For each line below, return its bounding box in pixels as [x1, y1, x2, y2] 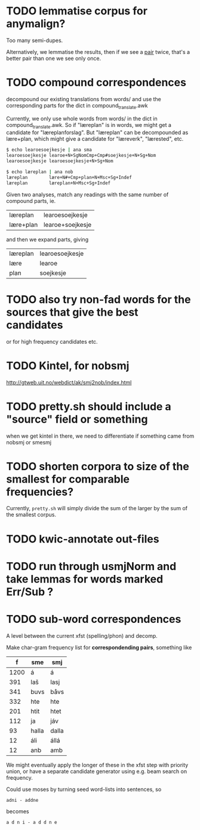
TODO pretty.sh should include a [6, 399, 171, 413]
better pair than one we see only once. [6, 54, 101, 62]
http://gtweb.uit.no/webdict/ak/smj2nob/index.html [6, 378, 132, 386]
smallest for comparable [6, 472, 130, 486]
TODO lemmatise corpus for [6, 4, 148, 18]
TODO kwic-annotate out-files [6, 532, 159, 546]
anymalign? [6, 17, 66, 31]
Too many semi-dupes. [6, 37, 63, 44]
